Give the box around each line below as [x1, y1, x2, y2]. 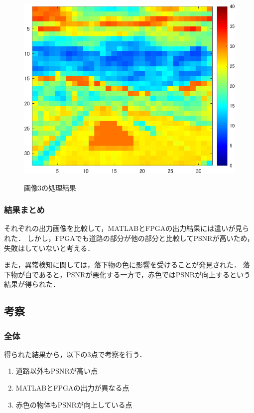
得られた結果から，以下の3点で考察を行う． [4, 349, 146, 359]
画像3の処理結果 [24, 182, 76, 193]
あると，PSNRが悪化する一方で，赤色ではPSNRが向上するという [38, 269, 251, 279]
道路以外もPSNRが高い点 [15, 366, 98, 376]
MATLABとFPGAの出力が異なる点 [15, 383, 129, 393]
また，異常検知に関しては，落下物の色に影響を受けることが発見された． [4, 259, 241, 270]
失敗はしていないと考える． [4, 242, 95, 253]
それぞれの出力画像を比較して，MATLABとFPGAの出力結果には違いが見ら [4, 223, 250, 233]
